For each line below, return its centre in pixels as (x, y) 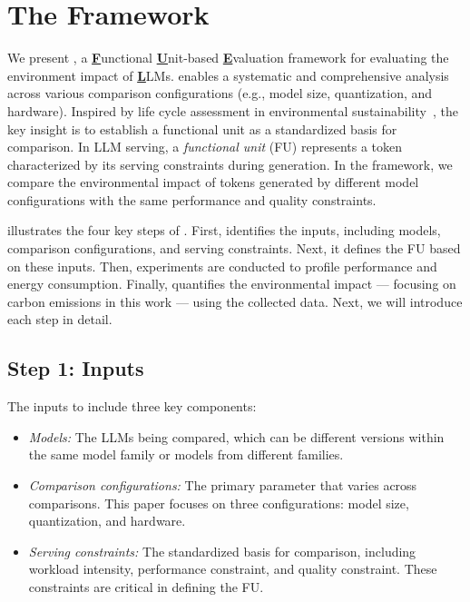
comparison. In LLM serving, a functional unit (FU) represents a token (205, 147)
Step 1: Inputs (76, 368)
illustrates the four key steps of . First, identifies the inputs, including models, (224, 230)
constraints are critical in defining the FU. (146, 586)
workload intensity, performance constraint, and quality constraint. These (233, 569)
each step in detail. (60, 319)
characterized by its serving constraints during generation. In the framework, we (230, 164)
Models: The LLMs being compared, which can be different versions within (236, 436)
